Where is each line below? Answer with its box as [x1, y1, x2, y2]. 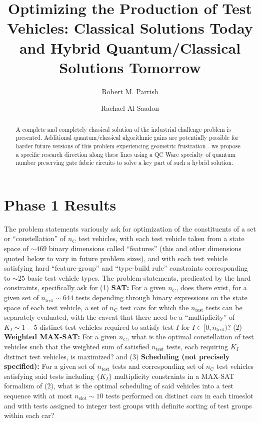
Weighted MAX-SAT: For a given [4, 331, 117, 342]
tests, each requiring [166, 341, 228, 352]
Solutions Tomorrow [59, 57, 201, 77]
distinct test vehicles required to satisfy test [39, 321, 174, 332]
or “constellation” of [4, 233, 66, 244]
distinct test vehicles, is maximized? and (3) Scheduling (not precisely [4, 351, 230, 361]
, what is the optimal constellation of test [127, 331, 254, 342]
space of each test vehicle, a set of [4, 302, 107, 312]
